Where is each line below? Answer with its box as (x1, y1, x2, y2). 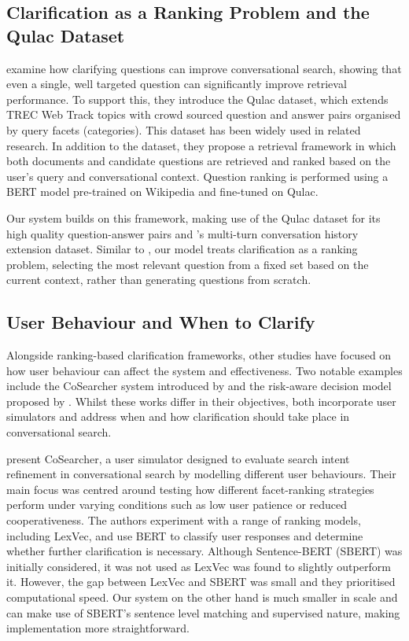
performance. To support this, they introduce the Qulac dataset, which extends (6, 90, 389, 107)
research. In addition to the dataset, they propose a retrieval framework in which (6, 137, 396, 153)
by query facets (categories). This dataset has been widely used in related (6, 121, 361, 138)
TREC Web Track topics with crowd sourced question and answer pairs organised (6, 106, 401, 123)
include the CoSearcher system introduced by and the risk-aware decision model (6, 378, 392, 394)
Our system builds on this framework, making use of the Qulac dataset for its (6, 209, 381, 226)
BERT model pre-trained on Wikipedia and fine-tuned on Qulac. (6, 183, 319, 200)
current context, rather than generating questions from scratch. (6, 271, 311, 288)
